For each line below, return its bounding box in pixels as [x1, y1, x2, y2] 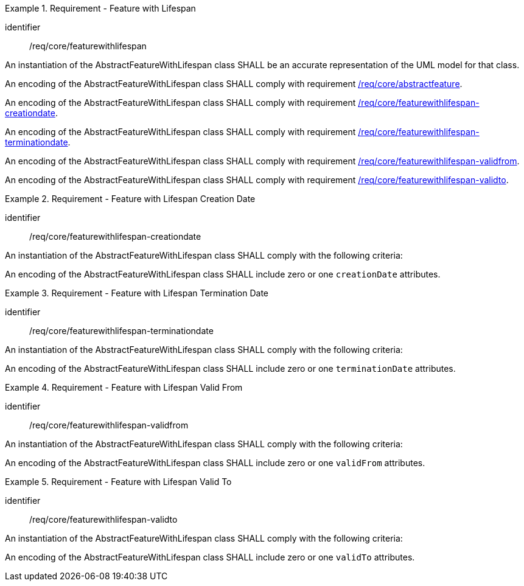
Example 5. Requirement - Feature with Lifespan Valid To [5, 476, 232, 487]
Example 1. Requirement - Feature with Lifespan [5, 3, 196, 13]
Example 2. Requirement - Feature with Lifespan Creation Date [5, 194, 256, 204]
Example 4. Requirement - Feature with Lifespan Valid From [5, 382, 243, 392]
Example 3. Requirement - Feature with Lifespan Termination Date [5, 288, 268, 298]
